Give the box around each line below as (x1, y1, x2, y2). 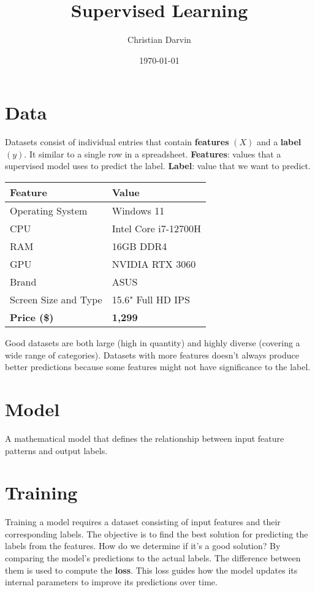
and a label (256, 135, 302, 148)
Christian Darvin (127, 33, 191, 46)
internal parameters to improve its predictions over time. (5, 575, 218, 588)
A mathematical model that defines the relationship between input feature (5, 431, 284, 444)
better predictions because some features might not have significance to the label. (5, 360, 311, 373)
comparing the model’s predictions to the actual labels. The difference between (5, 552, 301, 564)
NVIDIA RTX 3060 (112, 257, 196, 271)
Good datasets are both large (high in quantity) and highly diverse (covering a (5, 336, 300, 349)
